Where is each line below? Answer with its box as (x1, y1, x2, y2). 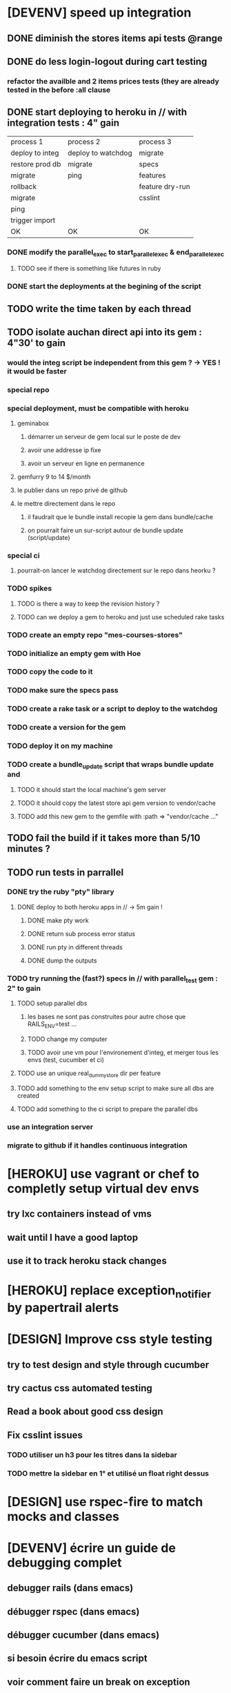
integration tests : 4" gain (7, 117, 119, 129)
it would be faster (7, 366, 67, 376)
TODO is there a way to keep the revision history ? (17, 599, 160, 608)
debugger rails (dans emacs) (7, 1583, 134, 1594)
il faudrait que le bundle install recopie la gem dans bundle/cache (27, 513, 214, 521)
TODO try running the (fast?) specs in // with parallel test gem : (7, 974, 219, 985)
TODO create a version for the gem (7, 723, 126, 733)
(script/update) (27, 534, 70, 542)
